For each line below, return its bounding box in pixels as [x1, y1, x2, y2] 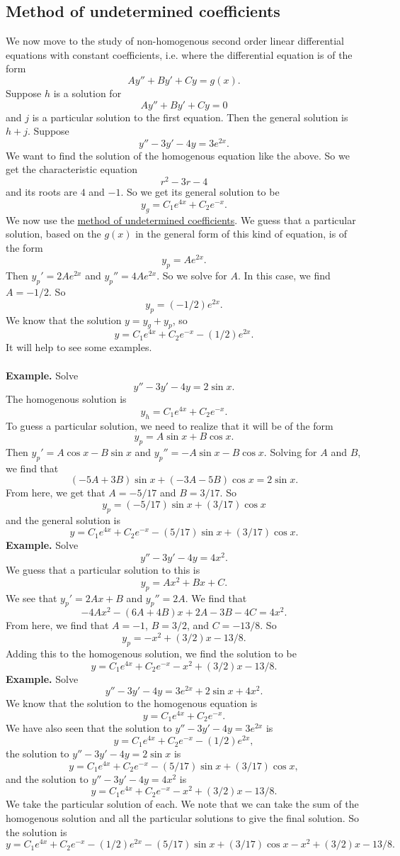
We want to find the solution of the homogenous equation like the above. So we [6, 148, 350, 162]
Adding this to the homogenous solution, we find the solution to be [6, 645, 297, 660]
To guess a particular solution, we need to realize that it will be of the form [6, 418, 333, 433]
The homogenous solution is [6, 391, 127, 406]
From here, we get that [6, 485, 105, 500]
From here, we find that [6, 618, 109, 633]
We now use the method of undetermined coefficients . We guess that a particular [6, 212, 356, 227]
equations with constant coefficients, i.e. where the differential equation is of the [6, 47, 353, 62]
